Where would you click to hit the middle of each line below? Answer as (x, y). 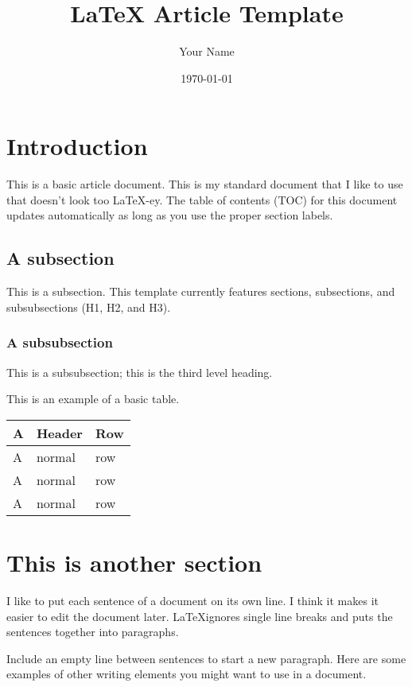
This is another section (134, 563)
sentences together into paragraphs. (93, 632)
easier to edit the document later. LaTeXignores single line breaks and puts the (200, 616)
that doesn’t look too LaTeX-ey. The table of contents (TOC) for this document (202, 199)
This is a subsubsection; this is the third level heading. (140, 372)
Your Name (207, 51)
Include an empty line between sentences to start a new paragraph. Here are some (206, 658)
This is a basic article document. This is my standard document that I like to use (205, 184)
